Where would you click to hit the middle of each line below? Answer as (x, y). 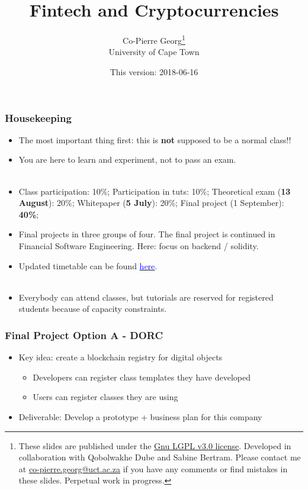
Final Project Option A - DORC (84, 335)
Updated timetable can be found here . (88, 265)
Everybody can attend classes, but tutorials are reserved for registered (146, 297)
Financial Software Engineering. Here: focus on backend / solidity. (139, 246)
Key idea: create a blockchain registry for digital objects (121, 357)
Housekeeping (38, 117)
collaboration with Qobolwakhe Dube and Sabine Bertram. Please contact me (160, 457)
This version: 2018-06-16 (154, 71)
